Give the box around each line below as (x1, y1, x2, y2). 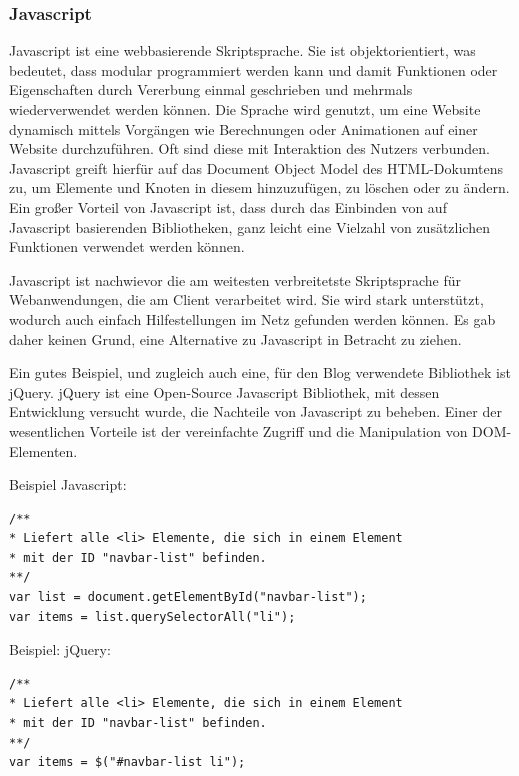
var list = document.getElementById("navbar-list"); (9, 590, 367, 605)
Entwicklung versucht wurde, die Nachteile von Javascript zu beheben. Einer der (9, 401, 502, 422)
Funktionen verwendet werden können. (9, 236, 245, 257)
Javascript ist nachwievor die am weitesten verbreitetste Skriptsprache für (9, 269, 461, 290)
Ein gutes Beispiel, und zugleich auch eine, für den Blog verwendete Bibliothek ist (9, 362, 511, 383)
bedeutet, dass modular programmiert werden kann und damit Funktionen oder (9, 59, 498, 80)
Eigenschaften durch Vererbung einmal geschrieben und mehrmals (9, 79, 413, 100)
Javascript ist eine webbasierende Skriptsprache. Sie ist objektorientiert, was (9, 40, 476, 61)
